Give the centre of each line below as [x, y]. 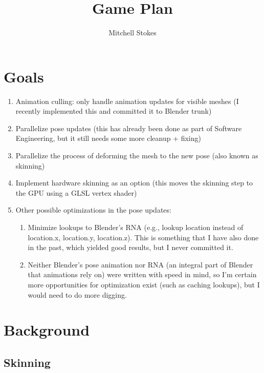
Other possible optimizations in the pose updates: [93, 210]
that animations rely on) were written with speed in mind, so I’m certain [142, 274]
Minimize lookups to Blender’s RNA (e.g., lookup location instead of [136, 227]
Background [47, 330]
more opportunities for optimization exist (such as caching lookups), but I [144, 284]
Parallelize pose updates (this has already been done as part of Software [129, 128]
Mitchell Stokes [133, 33]
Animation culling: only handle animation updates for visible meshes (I [127, 101]
